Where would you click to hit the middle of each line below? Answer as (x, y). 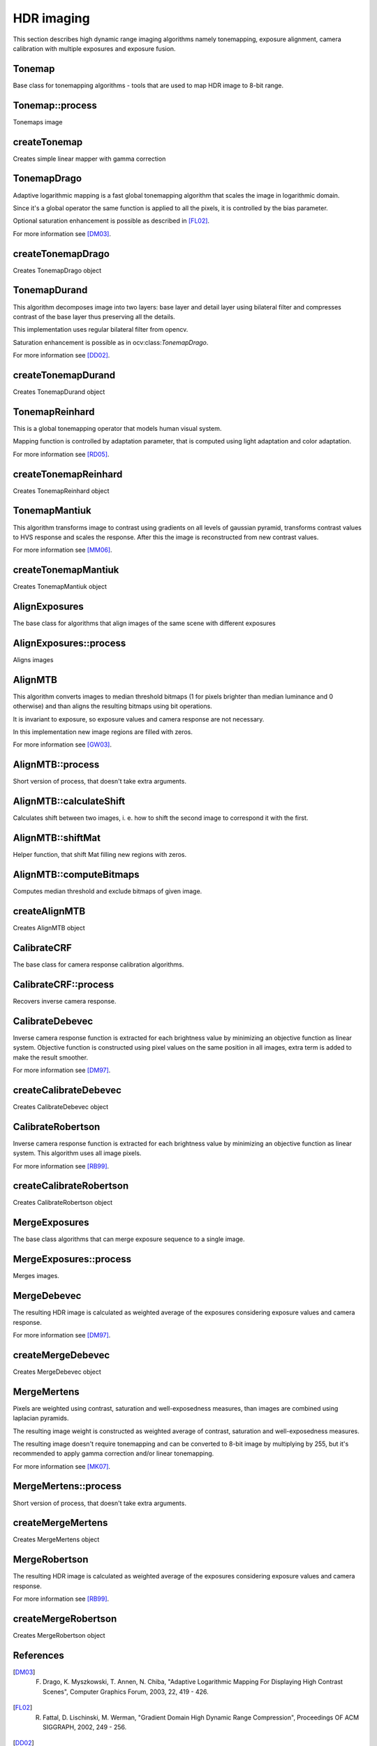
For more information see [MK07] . (62, 1466)
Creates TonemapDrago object (57, 270)
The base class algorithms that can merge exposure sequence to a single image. (129, 1239)
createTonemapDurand (64, 375)
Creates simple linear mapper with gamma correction (89, 159)
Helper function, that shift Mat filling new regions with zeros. (100, 855)
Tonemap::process (55, 105)
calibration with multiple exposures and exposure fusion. (94, 48)
